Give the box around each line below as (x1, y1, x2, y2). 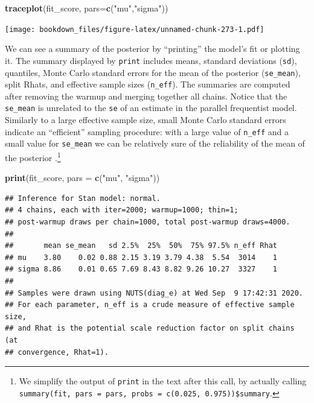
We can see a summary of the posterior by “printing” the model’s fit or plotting (5, 42, 300, 55)
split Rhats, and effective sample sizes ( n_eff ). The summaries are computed (5, 78, 290, 90)
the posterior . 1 (5, 149, 61, 163)
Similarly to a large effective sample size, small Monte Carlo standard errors (5, 113, 286, 126)
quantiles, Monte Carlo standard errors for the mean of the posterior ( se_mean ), (5, 66, 301, 78)
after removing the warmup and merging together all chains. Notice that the (5, 89, 287, 102)
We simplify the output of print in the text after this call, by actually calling (19, 375, 307, 387)
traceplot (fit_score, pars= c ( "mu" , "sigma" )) (5, 2, 168, 14)
